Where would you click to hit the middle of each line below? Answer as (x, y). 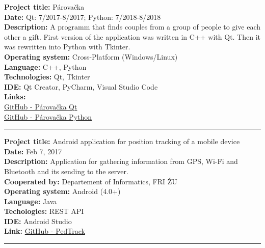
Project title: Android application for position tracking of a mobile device (122, 141)
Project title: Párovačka (44, 7)
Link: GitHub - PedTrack (45, 231)
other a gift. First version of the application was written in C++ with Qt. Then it (132, 36)
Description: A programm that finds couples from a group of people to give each (132, 27)
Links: (15, 97)
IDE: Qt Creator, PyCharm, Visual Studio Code (81, 86)
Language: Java (31, 201)
